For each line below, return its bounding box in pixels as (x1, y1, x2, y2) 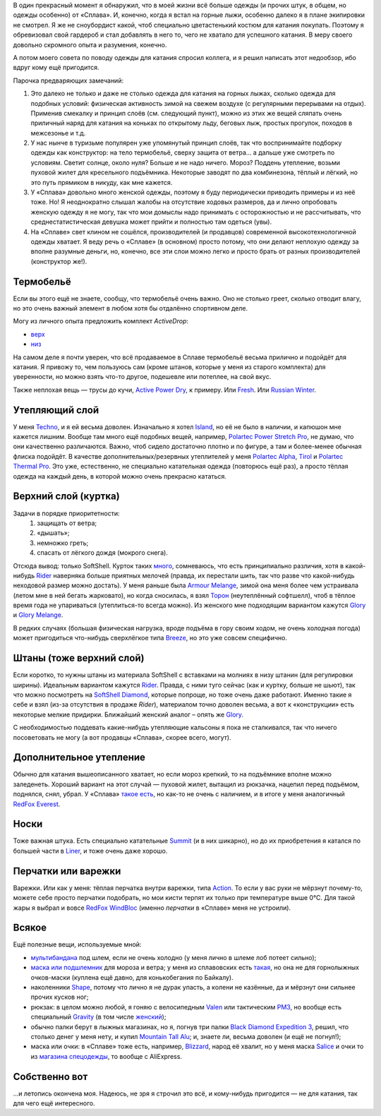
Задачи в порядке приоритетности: (13, 509, 120, 517)
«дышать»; (37, 529, 70, 537)
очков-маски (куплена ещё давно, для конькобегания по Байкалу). (30, 973, 234, 981)
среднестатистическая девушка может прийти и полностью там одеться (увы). (30, 217, 272, 226)
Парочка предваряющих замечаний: (13, 76, 123, 85)
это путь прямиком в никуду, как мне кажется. (30, 178, 173, 186)
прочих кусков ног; (30, 992, 89, 1002)
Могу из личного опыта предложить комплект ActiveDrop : (13, 317, 189, 325)
